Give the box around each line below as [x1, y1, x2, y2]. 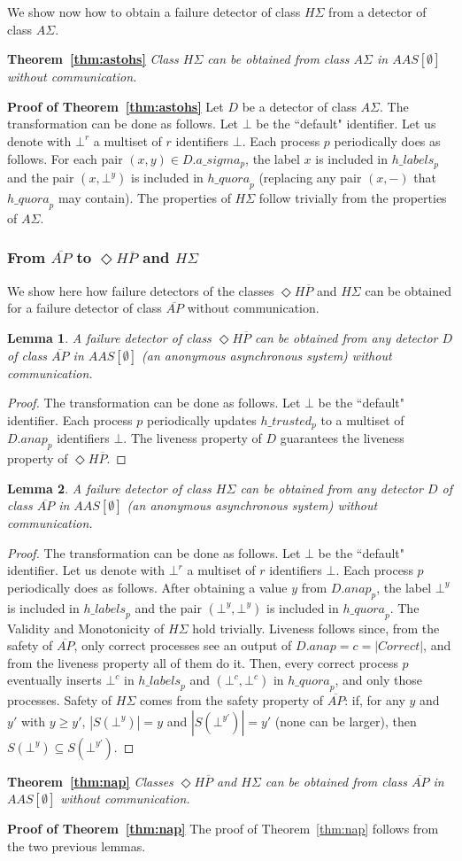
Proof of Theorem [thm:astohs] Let [7, 97, 224, 115]
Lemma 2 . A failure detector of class [7, 478, 212, 497]
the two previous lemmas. [7, 836, 146, 855]
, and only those [335, 671, 422, 689]
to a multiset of [320, 410, 404, 429]
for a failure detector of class [7, 299, 162, 317]
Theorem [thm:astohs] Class [7, 50, 179, 68]
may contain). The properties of [58, 189, 231, 207]
